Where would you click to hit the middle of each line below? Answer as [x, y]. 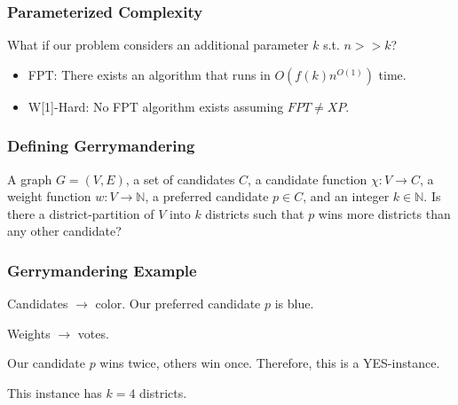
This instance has [55, 393]
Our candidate [46, 363]
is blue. [294, 304]
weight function [49, 196]
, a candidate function [308, 179]
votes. [93, 333]
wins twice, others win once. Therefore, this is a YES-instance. [270, 363]
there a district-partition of [81, 213]
